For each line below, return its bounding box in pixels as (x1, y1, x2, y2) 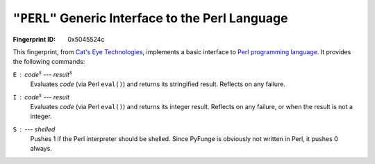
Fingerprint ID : (12, 35, 56, 43)
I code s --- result (12, 91, 69, 101)
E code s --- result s (12, 69, 73, 79)
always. (30, 145, 52, 153)
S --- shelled (12, 125, 56, 133)
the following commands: (12, 58, 85, 66)
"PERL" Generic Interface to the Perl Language (12, 10, 288, 26)
